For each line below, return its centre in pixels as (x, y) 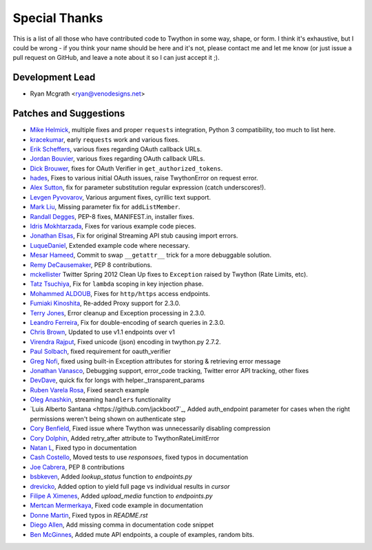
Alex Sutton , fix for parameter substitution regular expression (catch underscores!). (148, 188)
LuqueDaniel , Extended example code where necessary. (110, 245)
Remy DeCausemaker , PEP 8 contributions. (91, 264)
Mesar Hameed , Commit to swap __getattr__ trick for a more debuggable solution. (151, 255)
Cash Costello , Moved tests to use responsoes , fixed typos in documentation (139, 457)
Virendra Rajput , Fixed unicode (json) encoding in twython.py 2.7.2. (125, 341)
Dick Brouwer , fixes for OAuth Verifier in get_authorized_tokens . (126, 168)
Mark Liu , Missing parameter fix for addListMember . (105, 207)
